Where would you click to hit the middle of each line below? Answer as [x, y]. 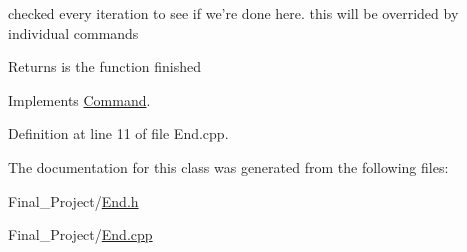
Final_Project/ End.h [73, 200]
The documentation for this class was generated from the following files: [228, 166]
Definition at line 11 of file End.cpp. [118, 133]
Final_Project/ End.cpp [80, 234]
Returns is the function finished [104, 66]
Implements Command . [79, 99]
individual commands [73, 32]
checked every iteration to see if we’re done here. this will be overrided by [233, 13]
